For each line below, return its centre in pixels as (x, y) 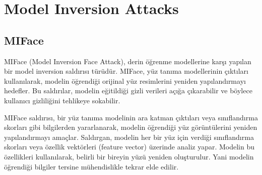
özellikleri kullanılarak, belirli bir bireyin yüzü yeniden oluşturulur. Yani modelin (129, 156)
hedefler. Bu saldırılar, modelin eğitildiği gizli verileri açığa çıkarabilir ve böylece (128, 91)
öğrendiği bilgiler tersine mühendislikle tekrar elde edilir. (91, 166)
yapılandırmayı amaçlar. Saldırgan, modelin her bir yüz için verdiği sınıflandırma (129, 137)
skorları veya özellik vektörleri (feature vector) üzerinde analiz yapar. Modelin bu (129, 147)
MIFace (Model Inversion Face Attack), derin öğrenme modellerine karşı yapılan (128, 61)
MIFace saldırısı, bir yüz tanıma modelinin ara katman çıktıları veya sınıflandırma (131, 117)
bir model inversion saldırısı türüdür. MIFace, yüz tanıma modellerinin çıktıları (126, 71)
